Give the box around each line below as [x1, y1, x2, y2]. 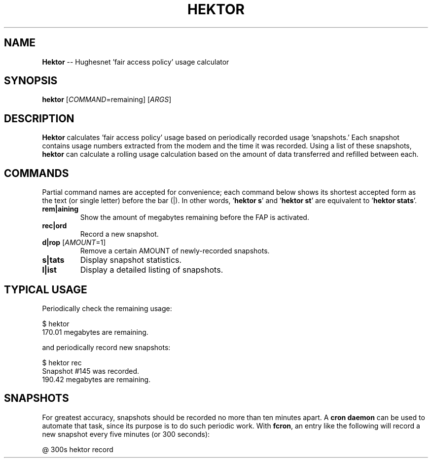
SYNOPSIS [4, 74, 58, 87]
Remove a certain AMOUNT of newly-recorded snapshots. [80, 247, 270, 255]
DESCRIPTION [4, 112, 74, 125]
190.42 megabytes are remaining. [42, 375, 151, 384]
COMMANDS [4, 167, 69, 179]
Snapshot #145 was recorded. [42, 366, 140, 375]
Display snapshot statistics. [80, 255, 182, 265]
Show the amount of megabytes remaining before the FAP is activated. [80, 213, 309, 222]
